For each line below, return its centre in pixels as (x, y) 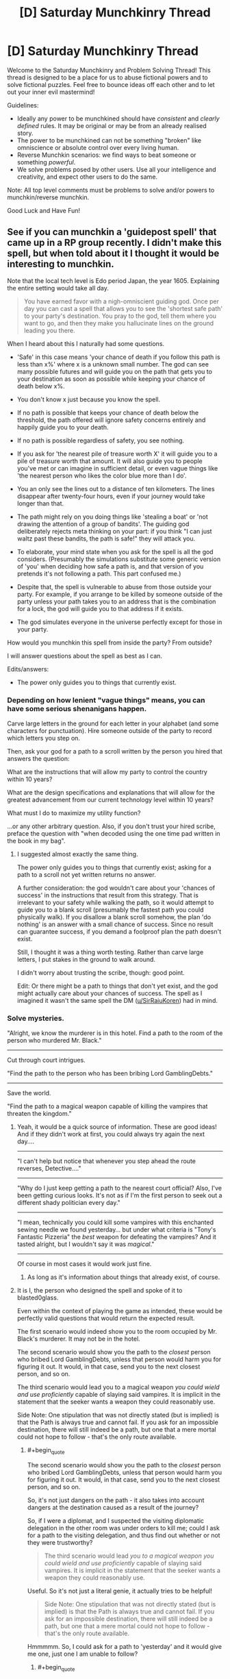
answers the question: (38, 759)
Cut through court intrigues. (46, 1060)
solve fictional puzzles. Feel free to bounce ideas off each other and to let (111, 84)
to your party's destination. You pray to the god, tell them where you (120, 316)
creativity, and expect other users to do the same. (87, 177)
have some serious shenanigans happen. (77, 708)
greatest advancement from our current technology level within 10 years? (110, 800)
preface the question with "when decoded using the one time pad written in (114, 834)
